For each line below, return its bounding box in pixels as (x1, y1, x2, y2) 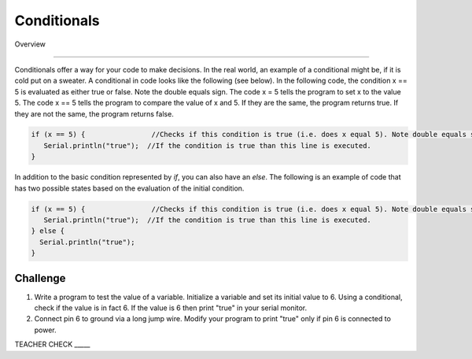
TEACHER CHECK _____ (14, 339, 90, 350)
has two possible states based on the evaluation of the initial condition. (14, 183, 245, 193)
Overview (14, 39, 46, 49)
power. (34, 325, 57, 335)
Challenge (14, 272, 66, 285)
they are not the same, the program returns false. (14, 109, 175, 118)
